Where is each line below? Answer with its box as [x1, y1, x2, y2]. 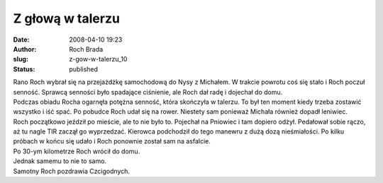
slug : [13, 55, 28, 64]
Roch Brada [69, 45, 104, 53]
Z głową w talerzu [13, 11, 121, 26]
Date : [13, 35, 30, 44]
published [69, 64, 99, 73]
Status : [13, 64, 35, 73]
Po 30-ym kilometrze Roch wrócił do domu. [13, 147, 140, 155]
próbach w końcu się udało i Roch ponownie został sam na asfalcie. [13, 137, 211, 146]
